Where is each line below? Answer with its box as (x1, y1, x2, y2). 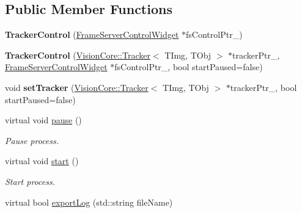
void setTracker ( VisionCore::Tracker (5, 81, 149, 93)
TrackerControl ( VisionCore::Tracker (5, 48, 150, 61)
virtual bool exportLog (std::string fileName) (5, 195, 173, 208)
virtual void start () (5, 154, 79, 167)
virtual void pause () (5, 114, 82, 126)
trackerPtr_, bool (230, 81, 297, 93)
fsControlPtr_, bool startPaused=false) (114, 60, 263, 73)
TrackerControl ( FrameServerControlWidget (5, 28, 179, 41)
